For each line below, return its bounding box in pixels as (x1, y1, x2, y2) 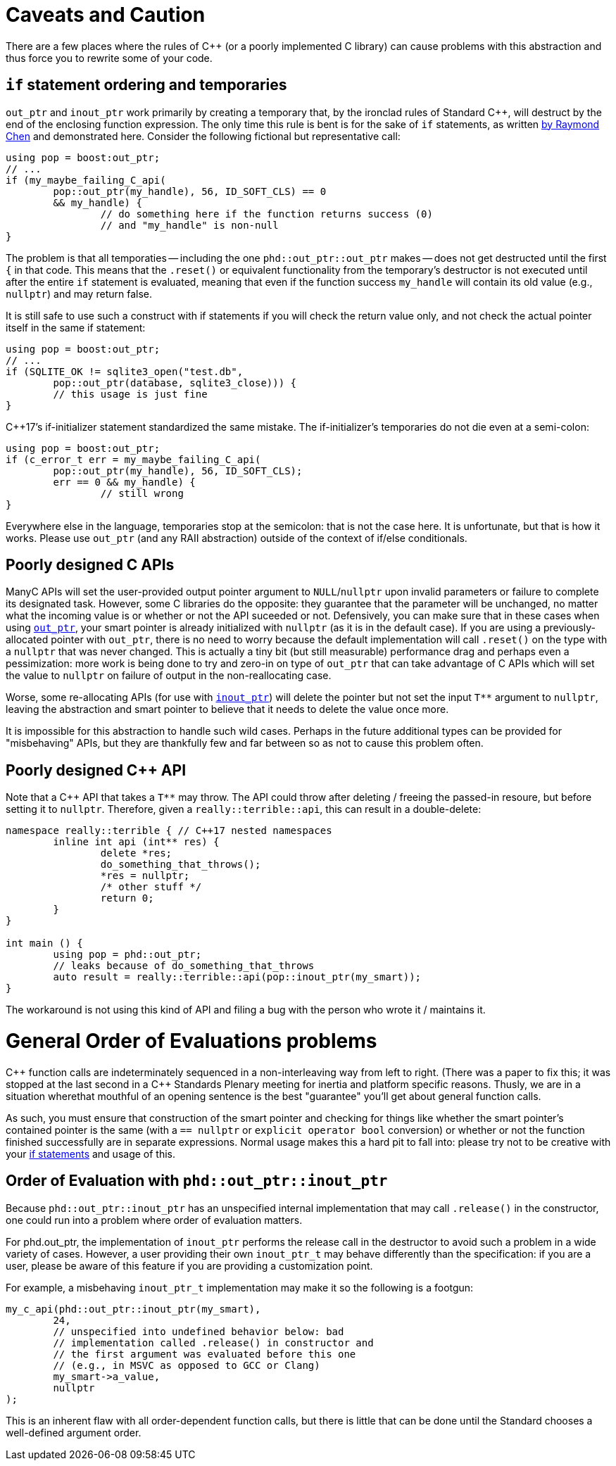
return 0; (100, 892, 154, 904)
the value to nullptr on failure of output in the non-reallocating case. (6, 669, 332, 682)
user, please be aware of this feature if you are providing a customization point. (6, 1259, 373, 1272)
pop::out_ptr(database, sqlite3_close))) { (53, 377, 297, 388)
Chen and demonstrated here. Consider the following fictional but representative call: (6, 129, 401, 142)
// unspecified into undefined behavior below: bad (53, 1325, 344, 1337)
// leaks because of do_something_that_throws (53, 960, 315, 972)
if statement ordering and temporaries (6, 76, 287, 94)
